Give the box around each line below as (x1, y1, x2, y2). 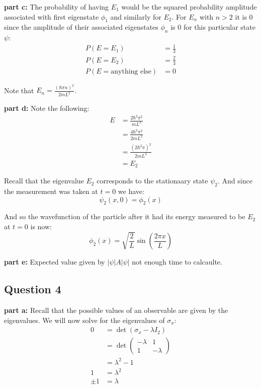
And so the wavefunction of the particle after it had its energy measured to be (4, 211, 245, 222)
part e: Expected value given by (4, 256, 105, 267)
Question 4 (4, 281, 61, 297)
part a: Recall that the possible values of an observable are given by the (4, 304, 228, 315)
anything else (111, 68, 151, 75)
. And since (218, 175, 252, 186)
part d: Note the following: (4, 103, 90, 113)
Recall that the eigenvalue (4, 175, 84, 186)
